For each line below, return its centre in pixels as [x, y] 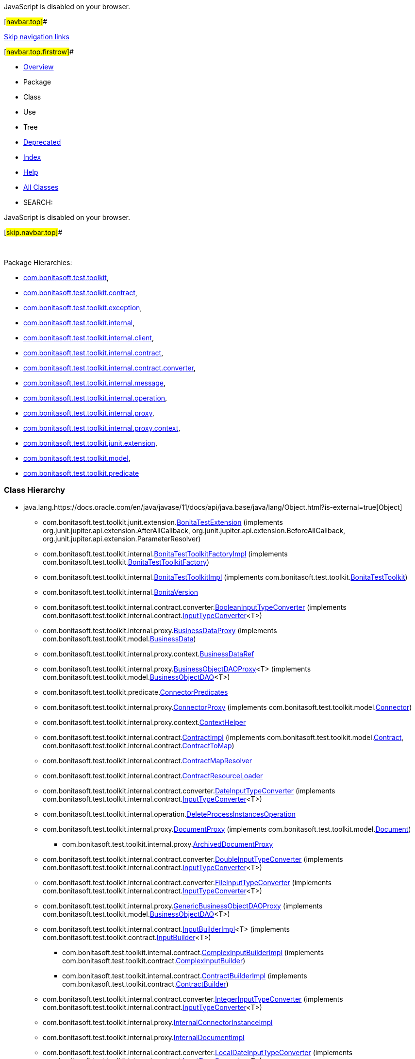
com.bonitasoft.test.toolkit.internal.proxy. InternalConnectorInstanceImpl [158, 1022]
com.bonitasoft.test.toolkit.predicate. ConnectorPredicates [135, 692]
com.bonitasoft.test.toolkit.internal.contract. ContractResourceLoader [153, 775]
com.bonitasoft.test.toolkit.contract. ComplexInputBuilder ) [154, 960]
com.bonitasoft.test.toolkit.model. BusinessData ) [119, 639]
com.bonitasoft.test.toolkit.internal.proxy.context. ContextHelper [144, 722]
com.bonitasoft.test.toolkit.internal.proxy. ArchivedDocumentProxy [168, 844]
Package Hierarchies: [38, 262]
